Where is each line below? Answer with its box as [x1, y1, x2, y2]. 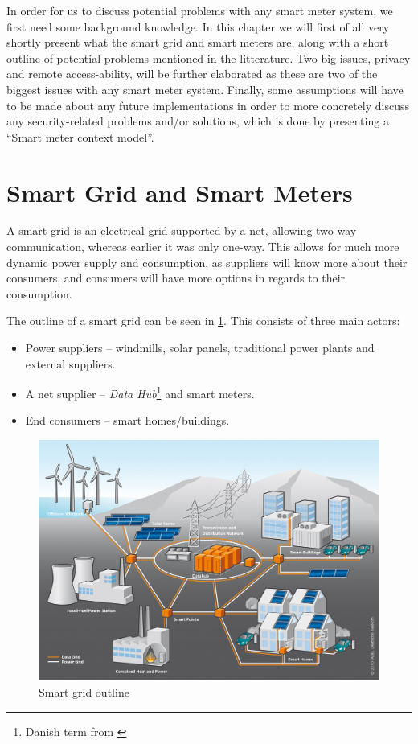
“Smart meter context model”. [6, 128, 154, 145]
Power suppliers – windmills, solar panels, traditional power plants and [25, 339, 375, 356]
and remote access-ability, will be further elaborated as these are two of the [6, 65, 378, 82]
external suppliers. [25, 355, 116, 372]
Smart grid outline [39, 684, 129, 701]
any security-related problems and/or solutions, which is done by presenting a [6, 113, 389, 129]
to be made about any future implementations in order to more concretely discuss [6, 97, 409, 113]
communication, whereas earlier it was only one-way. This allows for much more [6, 238, 400, 255]
